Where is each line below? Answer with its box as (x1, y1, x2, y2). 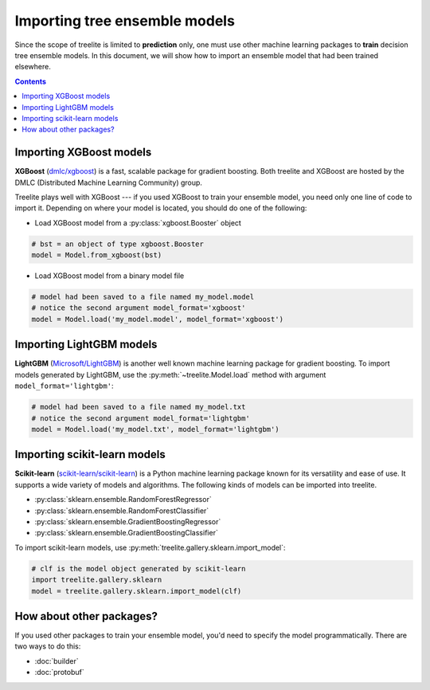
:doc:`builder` (34, 656, 79, 665)
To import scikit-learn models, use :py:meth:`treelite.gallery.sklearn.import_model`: (14, 543, 286, 552)
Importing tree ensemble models (14, 12, 235, 29)
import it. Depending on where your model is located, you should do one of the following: (14, 203, 307, 213)
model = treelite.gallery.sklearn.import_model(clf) (31, 586, 242, 595)
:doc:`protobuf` (34, 668, 84, 677)
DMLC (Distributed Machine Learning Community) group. (14, 178, 203, 187)
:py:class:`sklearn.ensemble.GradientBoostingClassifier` (34, 528, 218, 538)
